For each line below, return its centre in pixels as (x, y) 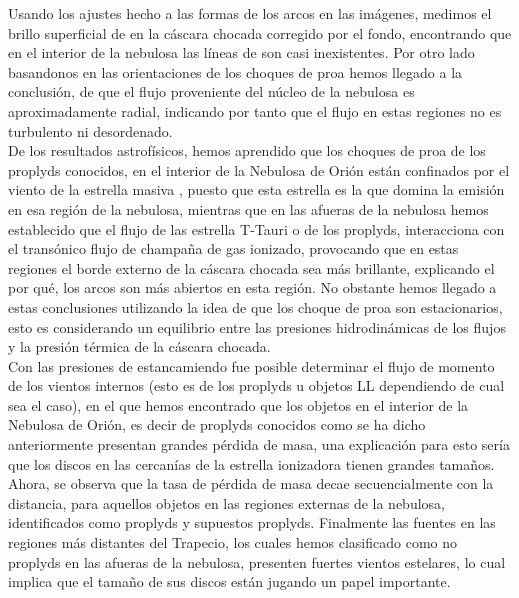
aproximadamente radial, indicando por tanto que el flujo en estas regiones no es (255, 110)
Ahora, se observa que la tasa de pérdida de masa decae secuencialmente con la (251, 483)
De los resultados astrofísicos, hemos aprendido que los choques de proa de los (247, 150)
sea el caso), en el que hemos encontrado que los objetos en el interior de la (238, 404)
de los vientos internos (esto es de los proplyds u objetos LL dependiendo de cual (256, 385)
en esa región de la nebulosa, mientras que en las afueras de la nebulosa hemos (248, 208)
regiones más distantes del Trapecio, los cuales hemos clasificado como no (233, 542)
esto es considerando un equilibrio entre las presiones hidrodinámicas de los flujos (257, 326)
